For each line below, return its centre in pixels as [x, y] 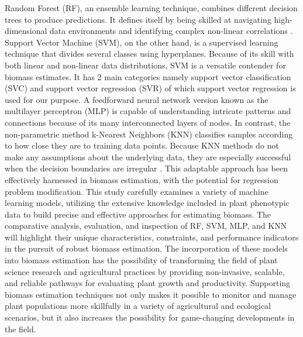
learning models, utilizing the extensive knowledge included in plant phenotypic [147, 203]
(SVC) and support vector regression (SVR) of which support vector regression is [150, 88]
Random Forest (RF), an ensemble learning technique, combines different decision [151, 8]
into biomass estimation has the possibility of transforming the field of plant [141, 260]
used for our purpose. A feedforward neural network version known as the [137, 99]
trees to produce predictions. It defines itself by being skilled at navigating [138, 19]
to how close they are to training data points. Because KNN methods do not [142, 145]
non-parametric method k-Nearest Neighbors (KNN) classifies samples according [149, 134]
